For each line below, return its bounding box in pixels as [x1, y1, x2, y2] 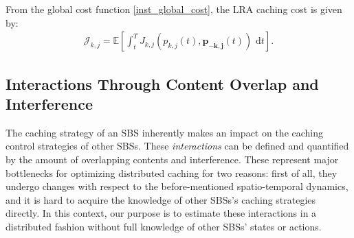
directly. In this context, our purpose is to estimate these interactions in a [5, 206, 317, 220]
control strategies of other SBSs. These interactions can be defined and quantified [5, 139, 349, 153]
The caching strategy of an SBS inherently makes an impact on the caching [5, 125, 324, 139]
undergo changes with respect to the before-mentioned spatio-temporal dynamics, [5, 179, 349, 193]
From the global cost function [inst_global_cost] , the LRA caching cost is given [5, 2, 342, 16]
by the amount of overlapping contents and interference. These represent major [5, 152, 339, 166]
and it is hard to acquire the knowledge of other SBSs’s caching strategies [5, 192, 316, 206]
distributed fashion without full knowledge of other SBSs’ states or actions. [5, 219, 322, 233]
